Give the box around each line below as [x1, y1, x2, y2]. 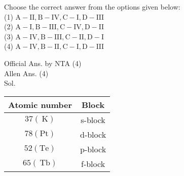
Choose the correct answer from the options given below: [4, 2, 180, 12]
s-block [81, 113, 105, 126]
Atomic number [8, 98, 72, 110]
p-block [80, 143, 106, 155]
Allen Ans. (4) [4, 68, 49, 78]
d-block [80, 128, 106, 140]
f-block [81, 157, 105, 169]
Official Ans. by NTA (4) [4, 57, 82, 68]
